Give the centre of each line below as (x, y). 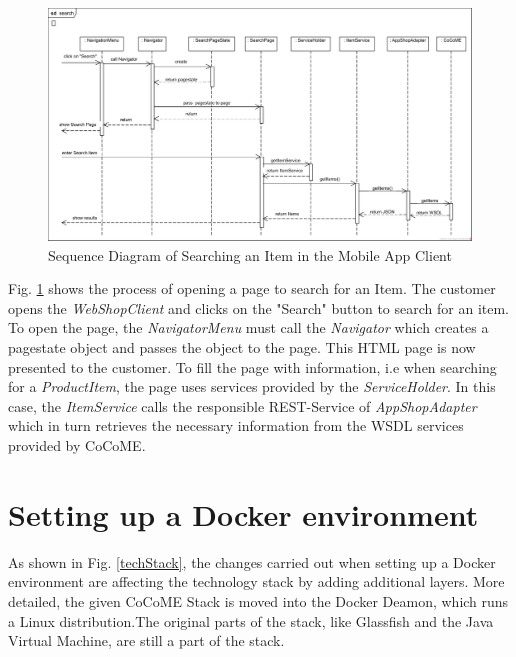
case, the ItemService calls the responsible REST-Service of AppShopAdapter (242, 405)
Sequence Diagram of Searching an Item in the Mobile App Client (250, 254)
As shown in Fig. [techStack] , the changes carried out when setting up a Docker (252, 561)
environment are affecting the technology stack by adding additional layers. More (256, 581)
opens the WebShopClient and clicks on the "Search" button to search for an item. (259, 307)
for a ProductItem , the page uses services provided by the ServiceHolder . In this (252, 386)
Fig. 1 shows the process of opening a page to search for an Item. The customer (252, 288)
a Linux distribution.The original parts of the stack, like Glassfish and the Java (251, 620)
